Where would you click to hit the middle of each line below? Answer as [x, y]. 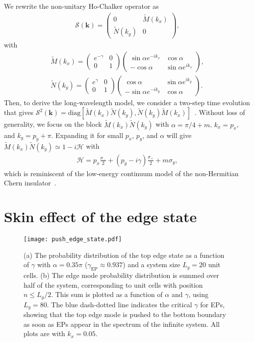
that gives [19, 112]
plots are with [44, 333]
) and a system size [152, 264]
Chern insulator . [30, 183]
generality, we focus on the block [53, 124]
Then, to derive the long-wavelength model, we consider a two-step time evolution [127, 102]
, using [198, 294]
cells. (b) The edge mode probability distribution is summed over [121, 275]
